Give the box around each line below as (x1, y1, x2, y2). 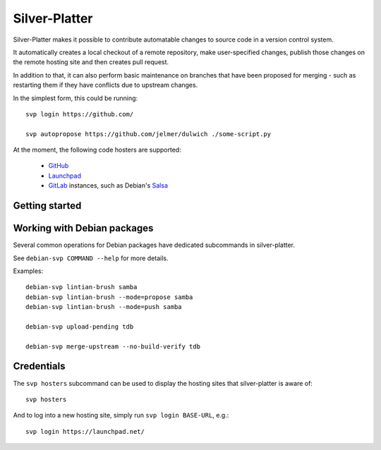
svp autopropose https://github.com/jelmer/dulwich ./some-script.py (25, 130, 272, 138)
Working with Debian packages (13, 222, 154, 234)
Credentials (13, 360, 66, 372)
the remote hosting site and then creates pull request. (13, 58, 169, 66)
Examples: (13, 267, 44, 275)
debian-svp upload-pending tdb (25, 322, 134, 331)
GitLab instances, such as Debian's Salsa (48, 181, 169, 190)
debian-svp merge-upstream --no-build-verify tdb (25, 342, 201, 351)
